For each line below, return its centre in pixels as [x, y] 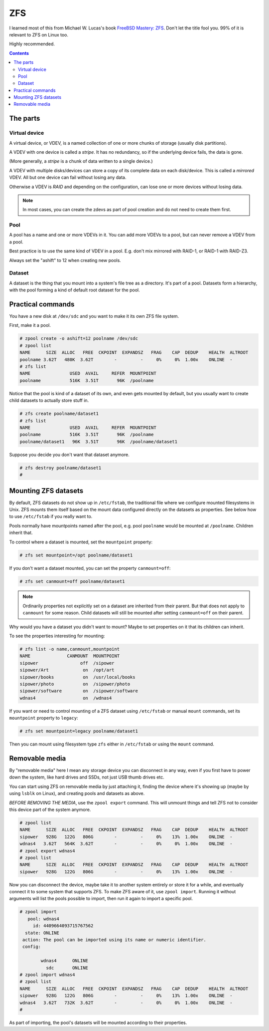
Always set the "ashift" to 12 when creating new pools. [65, 260]
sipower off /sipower [67, 663]
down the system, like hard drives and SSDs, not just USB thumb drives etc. [87, 777]
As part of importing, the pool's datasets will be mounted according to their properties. [98, 1023]
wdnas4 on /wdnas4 [66, 698]
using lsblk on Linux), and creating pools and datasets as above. [77, 793]
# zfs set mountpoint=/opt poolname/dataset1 [76, 555]
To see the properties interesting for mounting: [57, 636]
